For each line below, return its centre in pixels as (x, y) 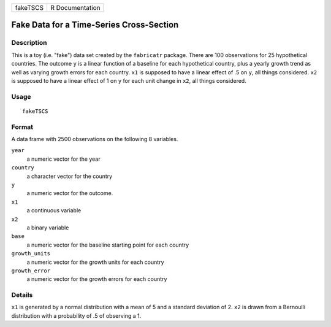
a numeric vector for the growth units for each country (95, 262)
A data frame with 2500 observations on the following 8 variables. (95, 139)
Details (22, 295)
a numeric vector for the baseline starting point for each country (108, 245)
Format (22, 127)
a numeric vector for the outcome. (70, 193)
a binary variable (48, 228)
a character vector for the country (70, 176)
